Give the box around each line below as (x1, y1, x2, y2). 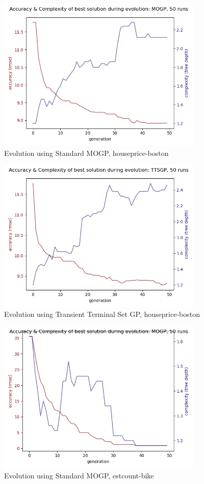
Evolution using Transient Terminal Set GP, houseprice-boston (4, 309, 200, 319)
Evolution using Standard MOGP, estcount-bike (4, 470, 154, 480)
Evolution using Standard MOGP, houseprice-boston (4, 147, 169, 158)
